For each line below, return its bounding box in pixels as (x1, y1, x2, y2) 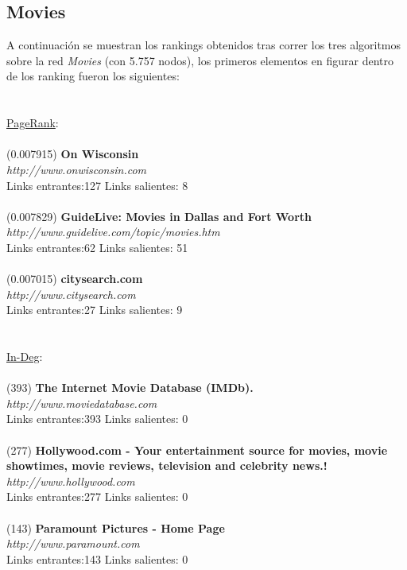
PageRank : (6, 114, 59, 131)
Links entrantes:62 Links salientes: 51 (6, 238, 188, 255)
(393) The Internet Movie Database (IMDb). (6, 379, 254, 396)
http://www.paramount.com (6, 535, 140, 552)
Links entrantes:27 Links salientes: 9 (6, 301, 183, 318)
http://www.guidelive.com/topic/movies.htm (6, 223, 220, 240)
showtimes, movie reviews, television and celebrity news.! (6, 457, 328, 474)
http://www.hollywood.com (6, 472, 135, 489)
